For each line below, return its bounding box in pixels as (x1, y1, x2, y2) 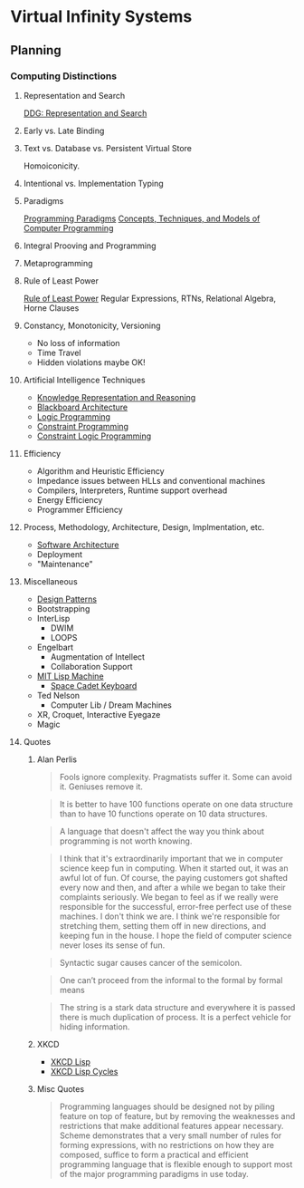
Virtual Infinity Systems (10, 6, 193, 27)
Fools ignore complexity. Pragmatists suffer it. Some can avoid (59, 771, 292, 782)
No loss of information (36, 337, 120, 348)
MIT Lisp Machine (36, 671, 104, 681)
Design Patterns (36, 594, 98, 604)
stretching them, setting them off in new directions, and (59, 920, 267, 931)
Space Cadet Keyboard (50, 680, 138, 691)
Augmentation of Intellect (50, 651, 146, 662)
